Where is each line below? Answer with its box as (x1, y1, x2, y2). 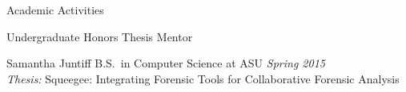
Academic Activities (6, 2, 104, 17)
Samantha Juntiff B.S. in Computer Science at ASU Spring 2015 (6, 55, 325, 71)
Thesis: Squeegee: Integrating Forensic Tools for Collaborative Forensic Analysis (6, 70, 400, 86)
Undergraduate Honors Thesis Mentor (6, 28, 193, 44)
